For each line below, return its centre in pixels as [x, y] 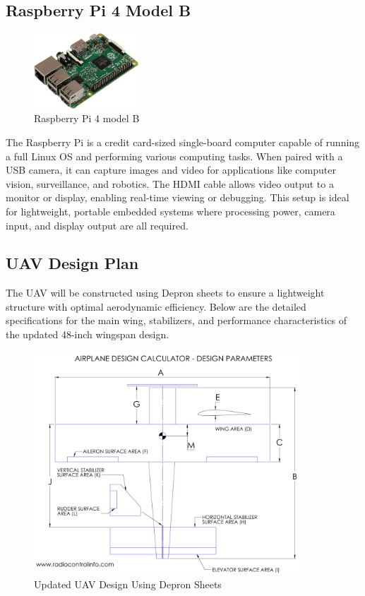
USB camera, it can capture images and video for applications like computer [171, 170]
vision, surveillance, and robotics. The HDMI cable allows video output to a [170, 183]
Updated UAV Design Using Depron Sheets [128, 584]
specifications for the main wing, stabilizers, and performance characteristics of [176, 320]
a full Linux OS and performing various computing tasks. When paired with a [174, 156]
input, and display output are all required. [97, 225]
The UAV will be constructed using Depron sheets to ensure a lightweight [165, 293]
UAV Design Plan [72, 263]
